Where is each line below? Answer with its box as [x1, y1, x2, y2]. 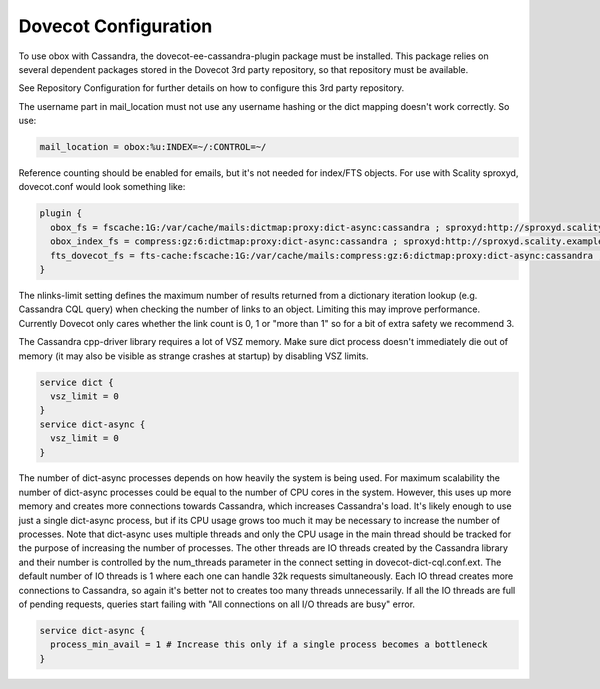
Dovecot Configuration [18, 15, 213, 37]
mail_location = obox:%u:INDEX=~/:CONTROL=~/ [39, 141, 267, 153]
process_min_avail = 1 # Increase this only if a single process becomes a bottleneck [50, 639, 489, 650]
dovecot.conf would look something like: [18, 181, 186, 193]
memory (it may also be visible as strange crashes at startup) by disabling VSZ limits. [18, 350, 369, 362]
